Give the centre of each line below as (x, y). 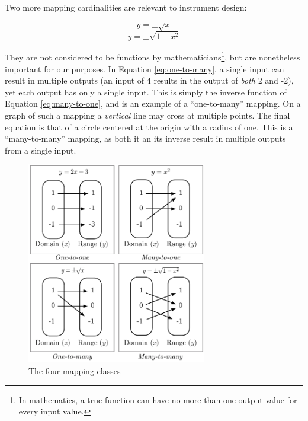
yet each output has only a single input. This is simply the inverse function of (146, 92)
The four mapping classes (75, 371)
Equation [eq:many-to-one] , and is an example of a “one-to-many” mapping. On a (153, 103)
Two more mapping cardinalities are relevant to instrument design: (126, 7)
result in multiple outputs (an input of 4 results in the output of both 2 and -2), (149, 80)
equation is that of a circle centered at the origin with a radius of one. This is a (149, 127)
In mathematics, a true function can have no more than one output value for (158, 399)
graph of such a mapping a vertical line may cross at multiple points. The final (147, 115)
